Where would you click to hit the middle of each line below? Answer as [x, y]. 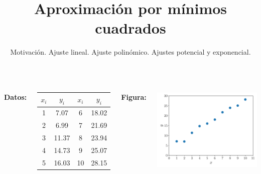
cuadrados [130, 28]
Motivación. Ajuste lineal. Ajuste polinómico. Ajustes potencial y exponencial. [130, 52]
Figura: [134, 97]
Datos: [16, 97]
